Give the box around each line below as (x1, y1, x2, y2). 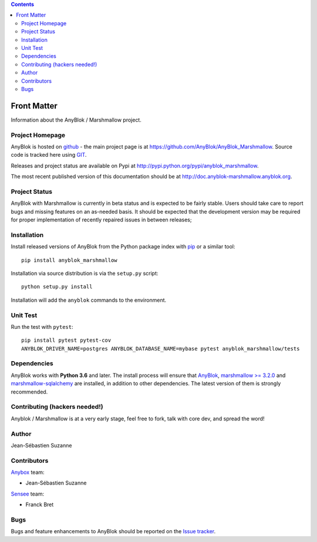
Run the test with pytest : (11, 323, 73, 330)
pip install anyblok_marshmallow (21, 257, 117, 264)
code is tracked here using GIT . (11, 152, 87, 159)
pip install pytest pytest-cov (21, 337, 112, 344)
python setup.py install (21, 284, 93, 290)
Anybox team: (11, 469, 45, 476)
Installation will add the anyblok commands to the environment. (11, 297, 167, 304)
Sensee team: (11, 490, 44, 497)
